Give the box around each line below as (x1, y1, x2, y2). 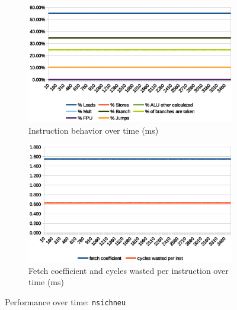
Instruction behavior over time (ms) (28, 124, 159, 136)
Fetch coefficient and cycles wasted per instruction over (28, 264, 229, 276)
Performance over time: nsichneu (5, 295, 126, 308)
